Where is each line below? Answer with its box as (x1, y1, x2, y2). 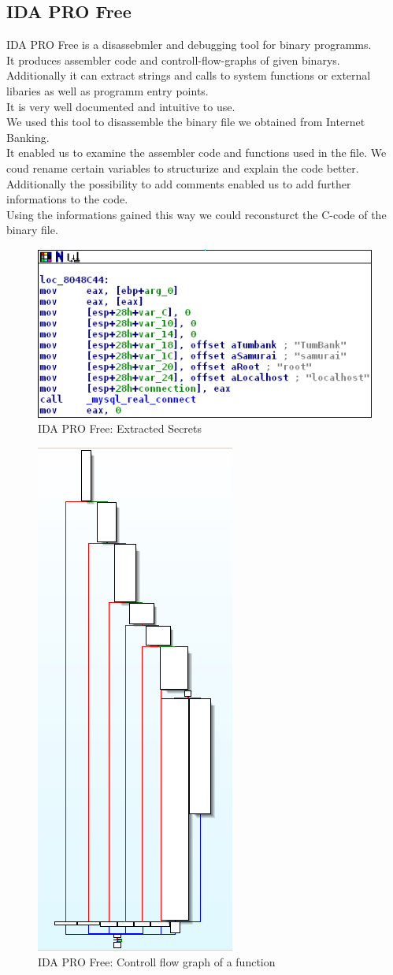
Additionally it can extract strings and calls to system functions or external (6, 67, 371, 84)
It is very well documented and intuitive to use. (6, 98, 235, 114)
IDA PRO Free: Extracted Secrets (38, 420, 202, 437)
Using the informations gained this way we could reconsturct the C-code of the (6, 206, 387, 222)
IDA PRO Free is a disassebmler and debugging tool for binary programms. (6, 36, 372, 53)
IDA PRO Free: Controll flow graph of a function (38, 953, 276, 969)
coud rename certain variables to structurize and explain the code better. (6, 159, 359, 176)
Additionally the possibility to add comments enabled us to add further (6, 175, 351, 192)
